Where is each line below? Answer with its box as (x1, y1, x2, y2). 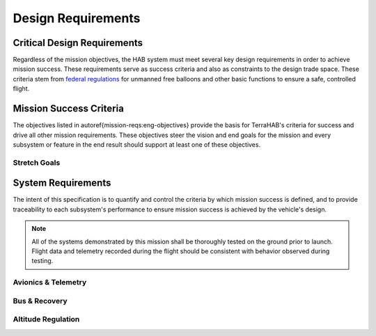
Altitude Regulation (13, 314, 80, 324)
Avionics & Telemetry (13, 278, 87, 287)
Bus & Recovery (13, 296, 68, 305)
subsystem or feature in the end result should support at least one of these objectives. (13, 140, 261, 149)
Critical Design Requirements (13, 37, 143, 49)
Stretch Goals (13, 157, 61, 167)
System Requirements (13, 177, 111, 189)
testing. (31, 257, 54, 265)
